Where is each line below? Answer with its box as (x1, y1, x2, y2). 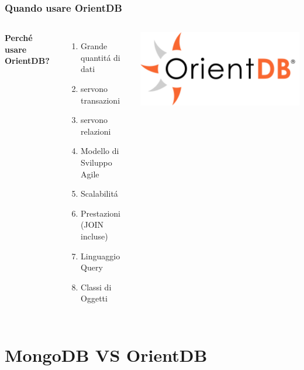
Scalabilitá (81, 187, 118, 200)
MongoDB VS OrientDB (5, 343, 208, 367)
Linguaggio (81, 249, 120, 262)
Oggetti (81, 292, 108, 304)
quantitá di (81, 51, 120, 63)
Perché (5, 32, 33, 44)
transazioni (81, 94, 120, 106)
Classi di (81, 280, 112, 293)
